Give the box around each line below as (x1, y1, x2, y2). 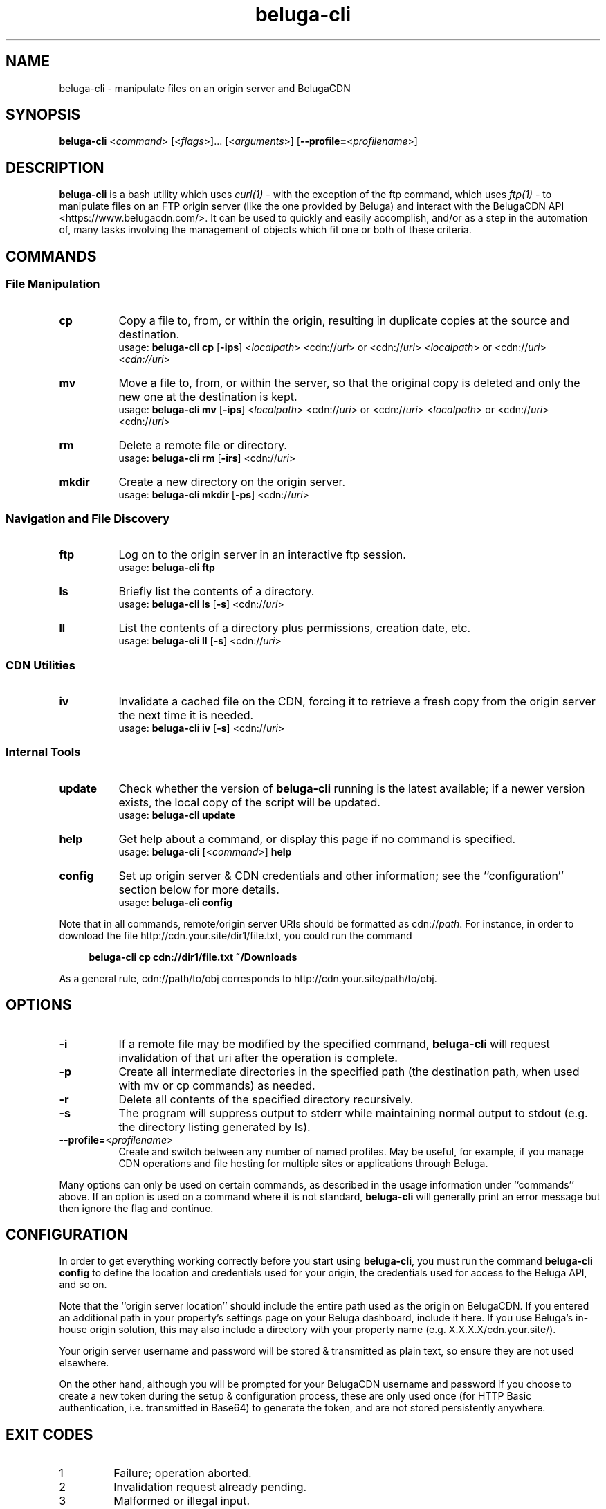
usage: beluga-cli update (118, 808, 235, 821)
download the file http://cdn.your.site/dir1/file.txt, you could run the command (59, 929, 412, 941)
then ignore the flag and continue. (59, 1202, 214, 1214)
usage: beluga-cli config (118, 896, 232, 908)
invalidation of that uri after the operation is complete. (118, 1050, 398, 1065)
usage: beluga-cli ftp (118, 561, 215, 574)
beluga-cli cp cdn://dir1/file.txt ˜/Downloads (89, 950, 297, 963)
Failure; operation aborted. (113, 1466, 252, 1481)
